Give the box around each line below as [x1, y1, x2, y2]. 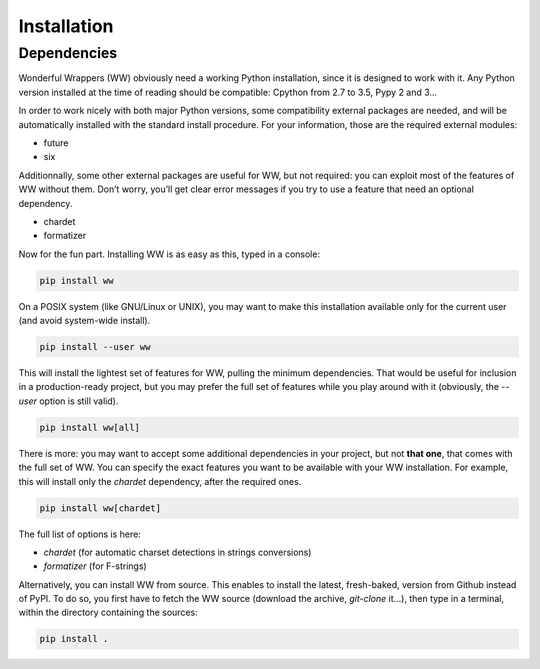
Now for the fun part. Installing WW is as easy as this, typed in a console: [18, 248, 320, 260]
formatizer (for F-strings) [43, 560, 147, 572]
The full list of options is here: [18, 528, 142, 540]
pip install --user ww [39, 341, 151, 353]
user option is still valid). [18, 395, 119, 407]
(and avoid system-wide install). [18, 315, 151, 327]
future [43, 136, 69, 149]
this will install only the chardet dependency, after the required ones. [18, 475, 302, 487]
